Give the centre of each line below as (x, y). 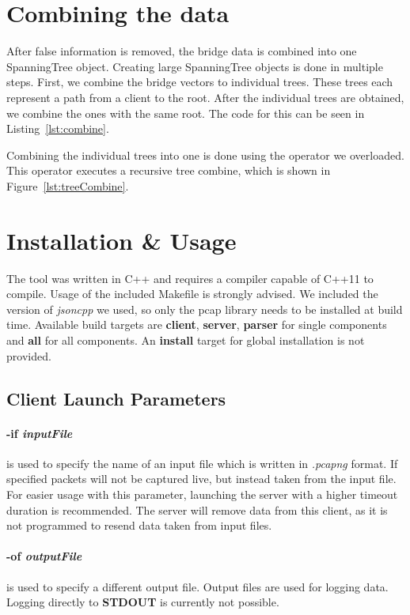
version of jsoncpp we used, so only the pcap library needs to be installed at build (205, 309)
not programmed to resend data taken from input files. (139, 525)
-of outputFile (44, 556)
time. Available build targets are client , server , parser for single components (197, 324)
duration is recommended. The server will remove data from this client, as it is (197, 509)
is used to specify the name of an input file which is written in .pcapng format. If (202, 463)
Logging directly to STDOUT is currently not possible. (143, 602)
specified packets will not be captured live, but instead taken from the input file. (201, 479)
